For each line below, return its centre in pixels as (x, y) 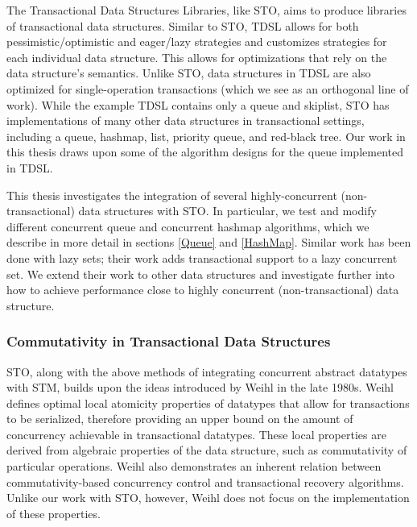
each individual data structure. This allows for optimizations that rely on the (197, 57)
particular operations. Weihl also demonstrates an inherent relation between (194, 466)
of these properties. (54, 513)
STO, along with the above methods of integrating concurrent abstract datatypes (207, 371)
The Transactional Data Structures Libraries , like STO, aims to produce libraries (206, 10)
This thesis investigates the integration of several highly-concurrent (172, 195)
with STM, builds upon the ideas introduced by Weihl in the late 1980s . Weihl (200, 387)
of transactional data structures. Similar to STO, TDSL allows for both (183, 25)
